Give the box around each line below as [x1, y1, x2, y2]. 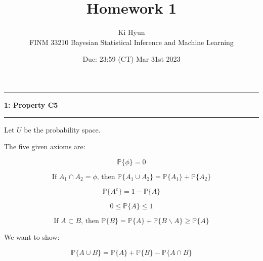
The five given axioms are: [4, 141, 85, 152]
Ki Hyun [118, 27, 145, 37]
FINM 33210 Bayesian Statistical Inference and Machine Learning [29, 36, 234, 47]
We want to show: [4, 232, 60, 242]
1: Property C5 [4, 99, 58, 110]
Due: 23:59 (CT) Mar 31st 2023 [82, 54, 181, 64]
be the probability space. [24, 124, 101, 135]
